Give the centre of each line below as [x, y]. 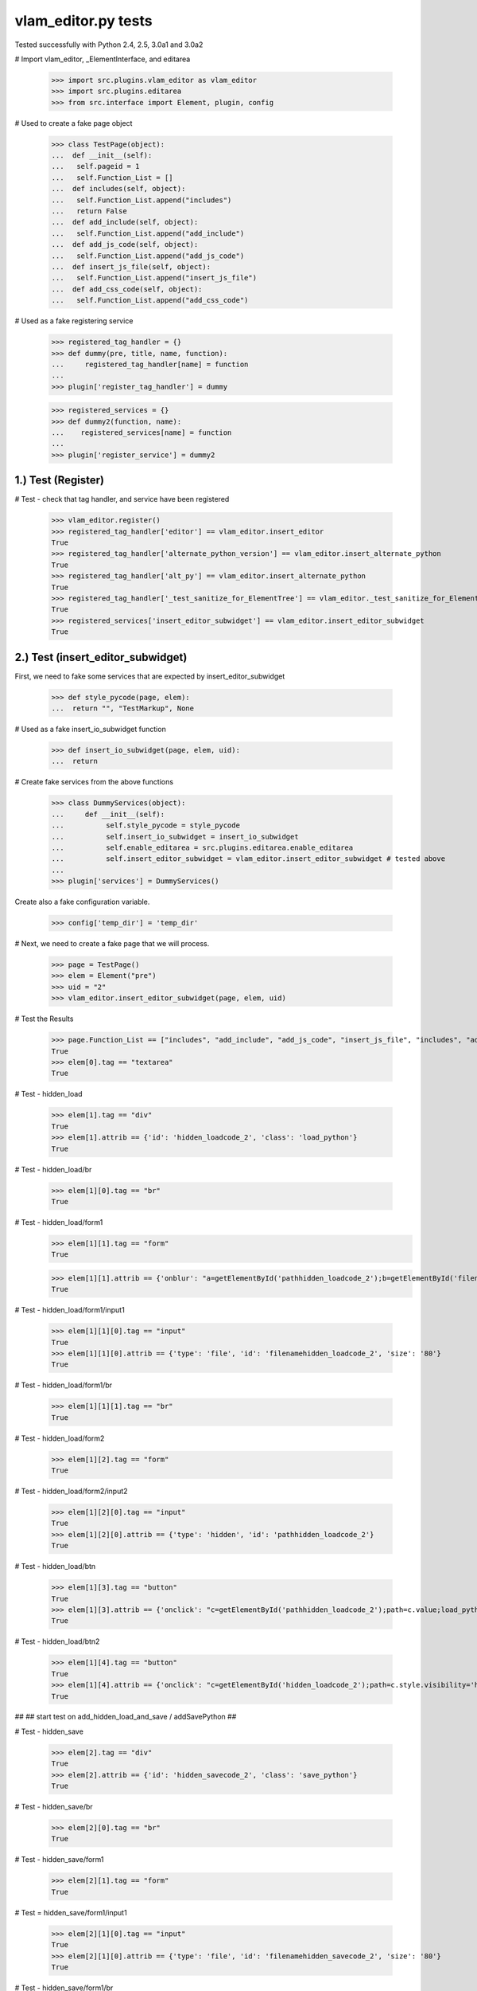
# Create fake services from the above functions [94, 782]
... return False [89, 211]
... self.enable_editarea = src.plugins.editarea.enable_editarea [202, 847]
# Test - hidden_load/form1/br [64, 1385]
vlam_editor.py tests [83, 21]
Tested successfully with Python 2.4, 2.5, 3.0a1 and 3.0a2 [109, 45]
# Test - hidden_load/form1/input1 [70, 1310]
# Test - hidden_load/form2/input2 [71, 1491]
